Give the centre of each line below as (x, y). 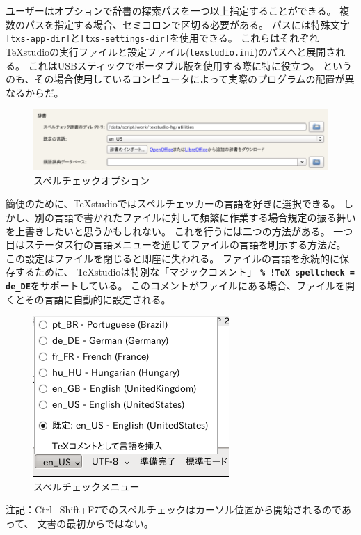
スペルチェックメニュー (87, 486)
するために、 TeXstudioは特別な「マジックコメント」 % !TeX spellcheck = (185, 272)
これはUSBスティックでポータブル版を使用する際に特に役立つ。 (174, 65)
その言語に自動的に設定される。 (98, 299)
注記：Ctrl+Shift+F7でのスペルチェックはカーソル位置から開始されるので (174, 510)
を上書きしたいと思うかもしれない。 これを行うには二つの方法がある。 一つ (179, 231)
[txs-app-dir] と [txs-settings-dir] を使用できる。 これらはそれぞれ (162, 38)
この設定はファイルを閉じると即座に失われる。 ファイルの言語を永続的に (173, 258)
